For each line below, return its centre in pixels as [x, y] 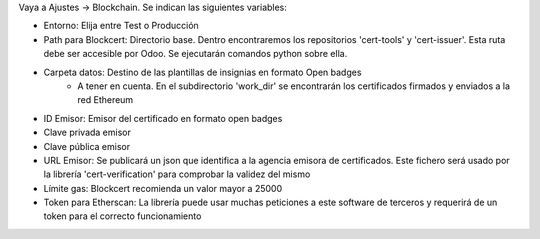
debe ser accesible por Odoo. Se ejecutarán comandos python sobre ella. [195, 54]
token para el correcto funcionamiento [122, 216]
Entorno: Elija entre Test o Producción [121, 26]
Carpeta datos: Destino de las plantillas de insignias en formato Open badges [202, 72]
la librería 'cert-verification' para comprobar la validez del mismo [177, 174]
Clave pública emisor [86, 146]
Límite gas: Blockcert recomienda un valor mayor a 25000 [163, 188]
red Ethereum [105, 100]
